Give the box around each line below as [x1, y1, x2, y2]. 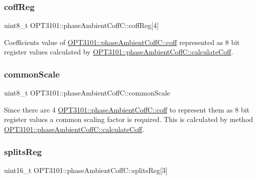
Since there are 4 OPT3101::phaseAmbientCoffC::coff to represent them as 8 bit [4, 104, 250, 114]
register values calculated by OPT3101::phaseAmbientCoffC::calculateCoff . [4, 46, 233, 57]
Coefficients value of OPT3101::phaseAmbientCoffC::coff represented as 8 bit [4, 36, 240, 47]
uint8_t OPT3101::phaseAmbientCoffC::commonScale [4, 87, 170, 98]
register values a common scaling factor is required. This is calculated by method [4, 114, 253, 124]
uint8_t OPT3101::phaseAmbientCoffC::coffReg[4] [4, 20, 159, 30]
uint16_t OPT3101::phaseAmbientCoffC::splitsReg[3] [4, 164, 168, 175]
